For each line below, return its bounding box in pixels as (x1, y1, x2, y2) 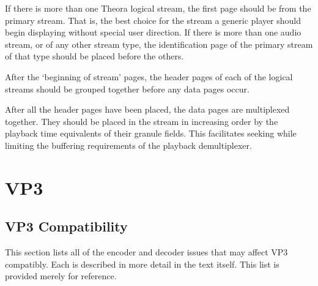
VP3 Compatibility (5, 217, 128, 236)
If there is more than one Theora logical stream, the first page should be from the (5, 2, 311, 14)
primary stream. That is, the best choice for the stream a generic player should (5, 13, 301, 26)
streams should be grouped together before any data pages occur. (5, 82, 250, 95)
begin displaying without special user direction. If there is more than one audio (5, 26, 301, 39)
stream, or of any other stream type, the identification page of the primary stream (5, 37, 313, 50)
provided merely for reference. (5, 269, 117, 282)
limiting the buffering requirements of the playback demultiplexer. (5, 138, 252, 151)
